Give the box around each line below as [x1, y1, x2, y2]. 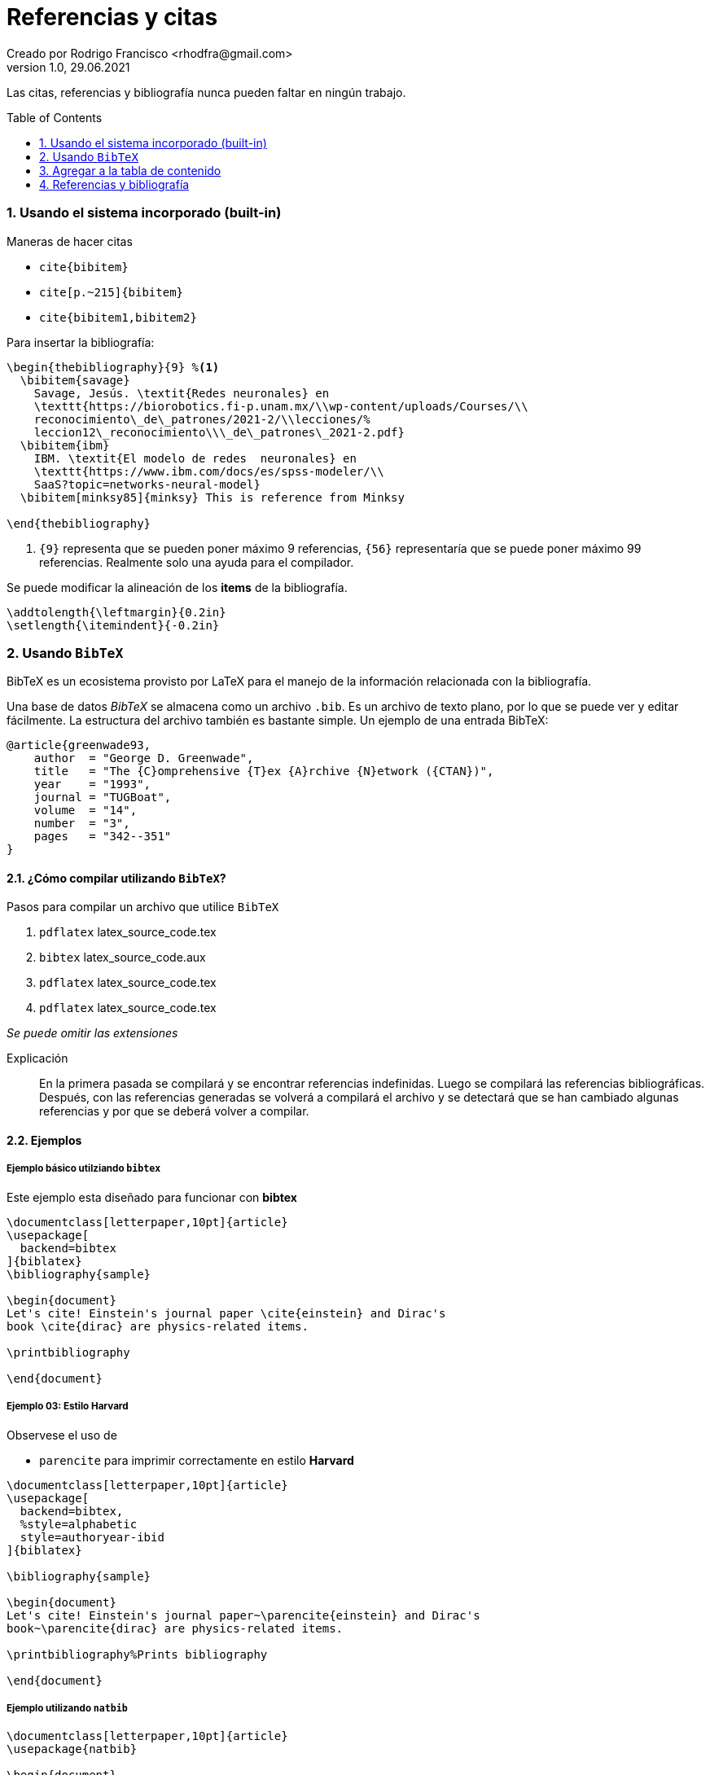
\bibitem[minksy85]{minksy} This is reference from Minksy [20, 490, 405, 504]
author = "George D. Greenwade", [33, 752, 254, 765]
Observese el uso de [7, 1427, 117, 1442]
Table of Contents [7, 110, 103, 125]
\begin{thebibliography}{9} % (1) [7, 360, 220, 374]
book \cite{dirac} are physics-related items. [7, 1319, 309, 1333]
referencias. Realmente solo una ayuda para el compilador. [39, 554, 354, 569]
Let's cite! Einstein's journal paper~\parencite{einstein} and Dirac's [7, 1608, 480, 1622]
